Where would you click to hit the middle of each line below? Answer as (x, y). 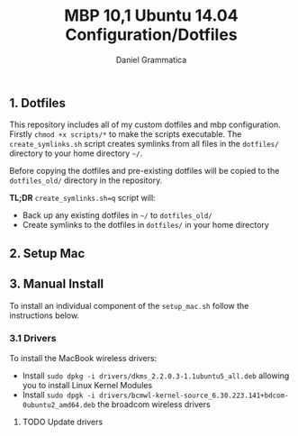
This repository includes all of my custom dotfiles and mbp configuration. (145, 125)
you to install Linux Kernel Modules (87, 385)
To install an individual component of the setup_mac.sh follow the (129, 305)
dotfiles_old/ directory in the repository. (86, 180)
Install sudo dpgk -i (59, 395)
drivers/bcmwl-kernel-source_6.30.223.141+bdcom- (194, 395)
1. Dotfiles (37, 103)
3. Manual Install (57, 284)
